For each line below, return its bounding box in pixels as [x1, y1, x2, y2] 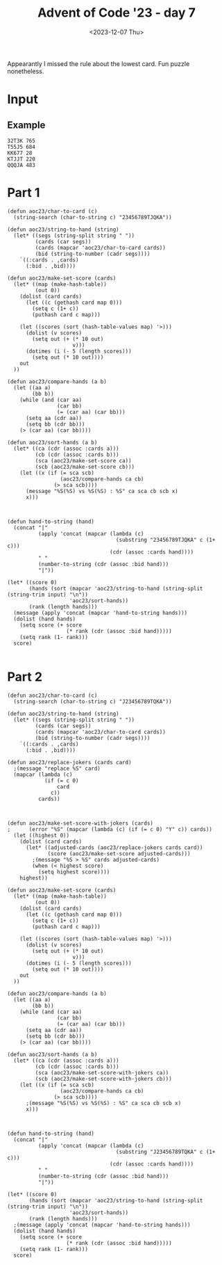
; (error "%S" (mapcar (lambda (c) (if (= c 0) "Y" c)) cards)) [7, 825, 213, 832]
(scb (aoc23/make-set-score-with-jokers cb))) [35, 1075, 172, 1082]
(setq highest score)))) [37, 868, 110, 876]
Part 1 [7, 185, 40, 201]
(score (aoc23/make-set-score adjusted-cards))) [47, 850, 191, 857]
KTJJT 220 [7, 155, 36, 163]
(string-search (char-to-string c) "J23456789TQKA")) [13, 698, 172, 705]
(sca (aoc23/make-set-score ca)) [35, 457, 132, 464]
